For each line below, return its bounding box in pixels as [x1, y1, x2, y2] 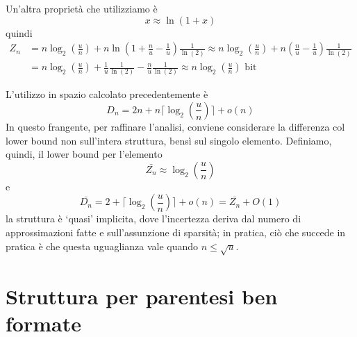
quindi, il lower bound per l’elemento [6, 147, 163, 161]
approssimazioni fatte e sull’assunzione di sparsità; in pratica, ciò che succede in [6, 224, 346, 239]
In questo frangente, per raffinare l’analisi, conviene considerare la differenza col [6, 119, 345, 133]
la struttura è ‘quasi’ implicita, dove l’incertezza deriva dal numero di [6, 211, 301, 226]
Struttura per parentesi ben [6, 281, 278, 310]
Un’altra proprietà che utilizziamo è [6, 1, 158, 15]
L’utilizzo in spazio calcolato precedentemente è [6, 87, 208, 101]
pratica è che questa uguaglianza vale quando [6, 238, 199, 253]
